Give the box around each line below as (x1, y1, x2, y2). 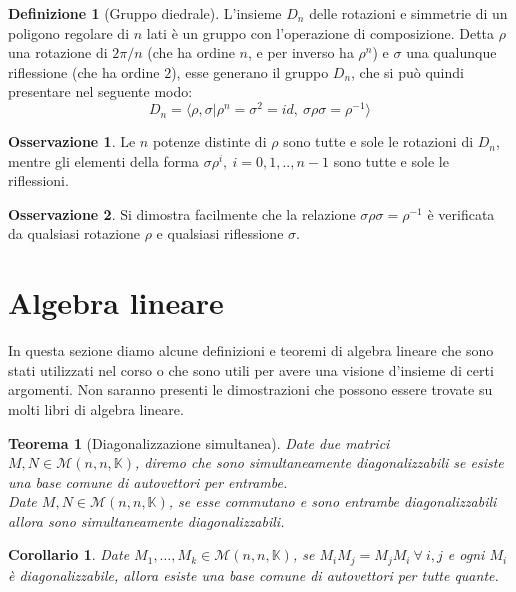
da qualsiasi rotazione (8, 223, 141, 244)
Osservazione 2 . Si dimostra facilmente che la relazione (8, 203, 356, 224)
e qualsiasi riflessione (156, 223, 284, 244)
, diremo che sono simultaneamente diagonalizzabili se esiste (134, 452, 504, 473)
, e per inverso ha (247, 42, 354, 63)
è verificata (427, 203, 495, 224)
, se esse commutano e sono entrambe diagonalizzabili (168, 491, 497, 512)
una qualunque (406, 42, 497, 63)
